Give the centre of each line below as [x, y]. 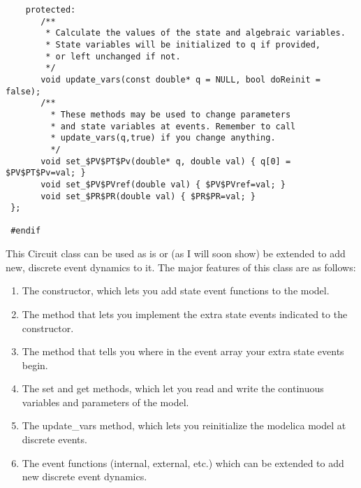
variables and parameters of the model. [105, 402]
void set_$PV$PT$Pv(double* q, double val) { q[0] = [166, 161]
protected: [51, 10]
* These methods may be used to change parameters [171, 114]
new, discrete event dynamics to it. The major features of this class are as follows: [181, 267]
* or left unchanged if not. [113, 56]
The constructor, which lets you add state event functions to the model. [176, 290]
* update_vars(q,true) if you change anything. [163, 138]
